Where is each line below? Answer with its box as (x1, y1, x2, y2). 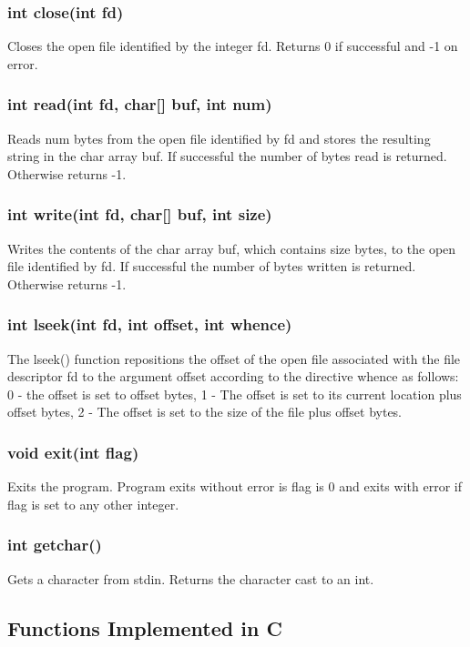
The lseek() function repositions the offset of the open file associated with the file (7, 349, 461, 368)
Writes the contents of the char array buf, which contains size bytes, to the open (7, 238, 456, 258)
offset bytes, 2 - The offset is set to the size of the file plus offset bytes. (7, 402, 403, 421)
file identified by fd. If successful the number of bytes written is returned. (7, 257, 416, 276)
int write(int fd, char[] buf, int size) (7, 203, 272, 226)
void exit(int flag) (7, 440, 139, 463)
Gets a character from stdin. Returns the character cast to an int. (7, 569, 374, 588)
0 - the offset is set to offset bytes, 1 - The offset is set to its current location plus (7, 384, 462, 403)
